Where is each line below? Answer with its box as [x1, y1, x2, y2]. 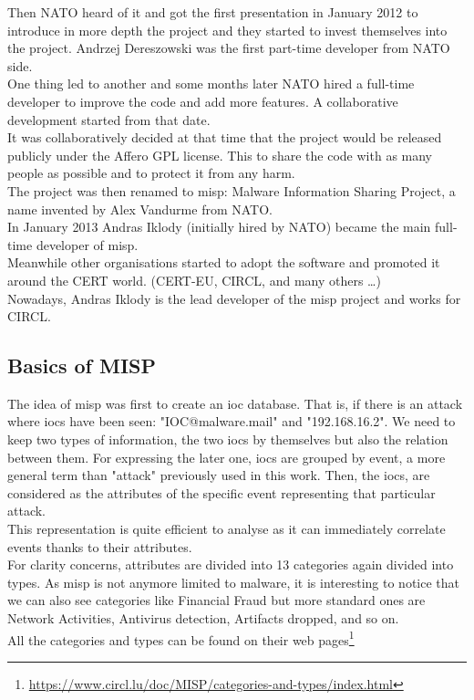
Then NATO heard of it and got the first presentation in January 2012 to [7, 3, 418, 21]
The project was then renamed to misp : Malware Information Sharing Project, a [7, 181, 456, 200]
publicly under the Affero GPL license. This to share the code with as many [7, 145, 433, 164]
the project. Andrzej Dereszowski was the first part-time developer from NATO [7, 38, 450, 57]
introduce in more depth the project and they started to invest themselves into [7, 20, 448, 39]
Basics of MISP [7, 351, 156, 380]
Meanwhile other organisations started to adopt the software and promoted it [7, 253, 440, 272]
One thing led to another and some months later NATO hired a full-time [7, 74, 415, 93]
